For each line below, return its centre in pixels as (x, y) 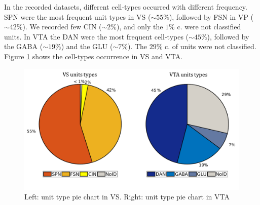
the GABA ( (24, 46)
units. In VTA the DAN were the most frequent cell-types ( (97, 36)
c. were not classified (209, 27)
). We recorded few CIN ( (62, 27)
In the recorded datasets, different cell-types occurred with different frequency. (126, 7)
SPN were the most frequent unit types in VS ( (78, 16)
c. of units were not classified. (211, 46)
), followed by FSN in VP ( (211, 16)
